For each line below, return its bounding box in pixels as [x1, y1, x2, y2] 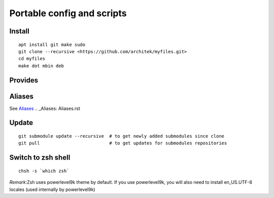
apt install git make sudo [18, 42, 86, 48]
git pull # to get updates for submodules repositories [18, 140, 227, 146]
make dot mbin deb [18, 63, 64, 68]
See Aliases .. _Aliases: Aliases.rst [9, 105, 81, 111]
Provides [9, 76, 38, 85]
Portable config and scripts [9, 8, 127, 19]
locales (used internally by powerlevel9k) [9, 186, 96, 192]
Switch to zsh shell [9, 153, 71, 162]
